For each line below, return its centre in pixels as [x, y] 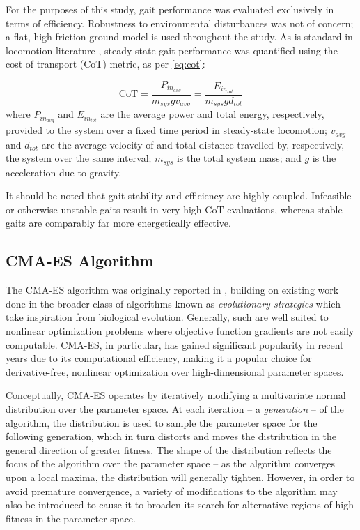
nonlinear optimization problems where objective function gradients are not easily [180, 331]
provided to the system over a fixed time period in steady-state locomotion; [167, 130]
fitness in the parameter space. [71, 518]
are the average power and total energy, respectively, [212, 114]
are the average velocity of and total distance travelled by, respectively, [193, 144]
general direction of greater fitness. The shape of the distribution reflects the [169, 449]
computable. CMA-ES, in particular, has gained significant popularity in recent [175, 344]
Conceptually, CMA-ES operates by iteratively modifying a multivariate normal [176, 395]
